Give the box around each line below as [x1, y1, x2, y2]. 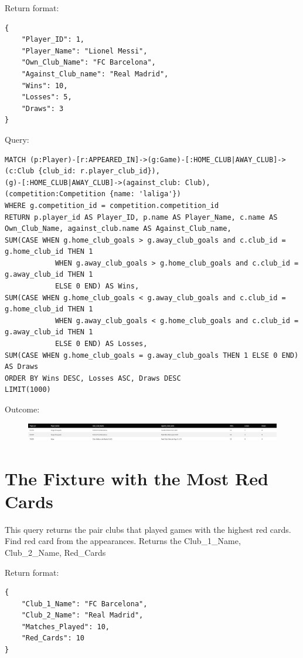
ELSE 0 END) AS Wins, [55, 282, 139, 291]
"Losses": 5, [21, 93, 72, 102]
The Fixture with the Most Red [5, 466, 268, 490]
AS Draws [5, 362, 39, 371]
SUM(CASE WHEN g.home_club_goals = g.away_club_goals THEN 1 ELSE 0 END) [5, 351, 299, 360]
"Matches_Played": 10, [21, 622, 110, 631]
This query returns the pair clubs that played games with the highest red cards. [5, 523, 291, 535]
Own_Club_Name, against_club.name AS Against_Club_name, [5, 224, 231, 233]
